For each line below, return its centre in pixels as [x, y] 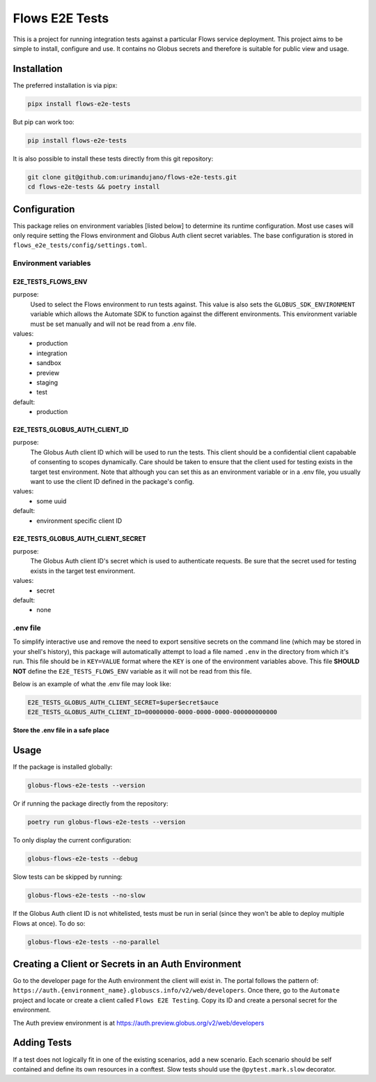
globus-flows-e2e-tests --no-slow [86, 896]
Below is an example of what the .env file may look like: [92, 684]
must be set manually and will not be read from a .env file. [113, 324]
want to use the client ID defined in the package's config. [112, 482]
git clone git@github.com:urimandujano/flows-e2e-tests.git [132, 177]
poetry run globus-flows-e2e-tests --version [107, 822]
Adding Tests [42, 1043]
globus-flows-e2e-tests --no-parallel [94, 942]
